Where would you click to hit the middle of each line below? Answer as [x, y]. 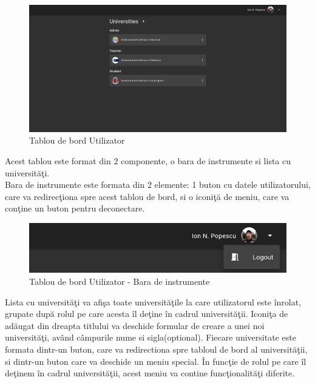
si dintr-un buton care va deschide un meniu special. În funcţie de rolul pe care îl [156, 361]
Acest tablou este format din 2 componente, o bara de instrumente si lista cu [148, 160]
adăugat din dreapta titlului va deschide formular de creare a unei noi [135, 325]
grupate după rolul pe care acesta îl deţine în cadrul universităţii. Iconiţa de [147, 314]
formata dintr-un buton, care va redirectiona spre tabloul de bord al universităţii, [156, 349]
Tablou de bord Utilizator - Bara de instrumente [120, 281]
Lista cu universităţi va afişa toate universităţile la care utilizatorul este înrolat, [153, 301]
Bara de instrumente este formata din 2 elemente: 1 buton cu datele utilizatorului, [158, 185]
